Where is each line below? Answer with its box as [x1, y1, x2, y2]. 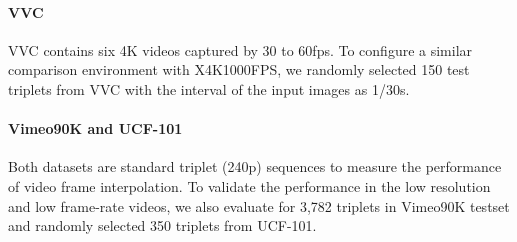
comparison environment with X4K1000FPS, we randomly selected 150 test [8, 59, 470, 80]
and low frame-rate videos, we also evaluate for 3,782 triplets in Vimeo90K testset [8, 195, 510, 216]
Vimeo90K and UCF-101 [8, 118, 183, 139]
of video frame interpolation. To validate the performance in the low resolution [8, 175, 491, 196]
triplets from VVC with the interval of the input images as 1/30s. [8, 78, 410, 99]
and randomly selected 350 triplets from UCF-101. [8, 215, 317, 236]
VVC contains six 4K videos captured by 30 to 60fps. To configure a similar [8, 39, 473, 60]
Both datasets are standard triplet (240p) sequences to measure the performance [8, 156, 502, 177]
